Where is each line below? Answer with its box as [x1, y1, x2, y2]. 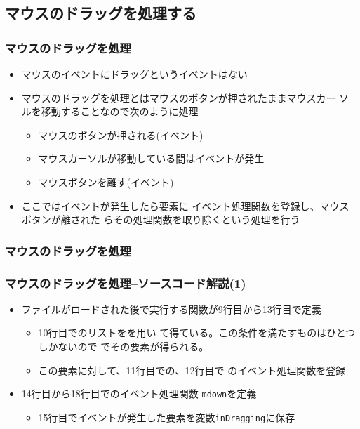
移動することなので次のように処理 [41, 104, 199, 119]
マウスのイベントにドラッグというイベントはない [21, 67, 248, 81]
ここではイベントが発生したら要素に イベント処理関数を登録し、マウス [21, 198, 349, 213]
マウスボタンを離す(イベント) [38, 174, 174, 189]
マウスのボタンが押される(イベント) [38, 127, 204, 142]
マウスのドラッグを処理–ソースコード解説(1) [5, 274, 246, 291]
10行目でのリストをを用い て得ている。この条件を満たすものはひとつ [38, 325, 356, 340]
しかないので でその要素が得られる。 [38, 339, 209, 353]
